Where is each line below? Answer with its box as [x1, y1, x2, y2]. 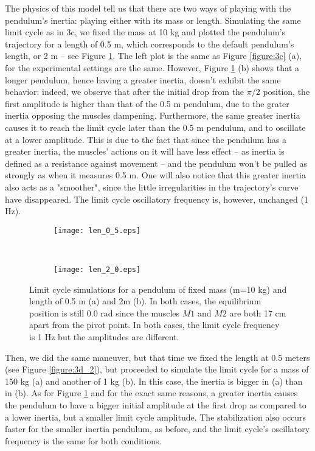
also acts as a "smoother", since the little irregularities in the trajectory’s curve [5, 180, 299, 193]
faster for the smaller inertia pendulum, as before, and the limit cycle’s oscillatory [5, 422, 310, 435]
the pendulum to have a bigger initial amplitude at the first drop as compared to [5, 398, 306, 411]
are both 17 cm [229, 306, 286, 319]
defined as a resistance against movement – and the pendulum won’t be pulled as [5, 156, 308, 169]
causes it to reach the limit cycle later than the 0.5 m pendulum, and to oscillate [5, 121, 306, 133]
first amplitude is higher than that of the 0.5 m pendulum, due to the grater [5, 97, 289, 110]
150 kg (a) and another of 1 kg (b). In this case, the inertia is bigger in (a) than [5, 374, 303, 387]
